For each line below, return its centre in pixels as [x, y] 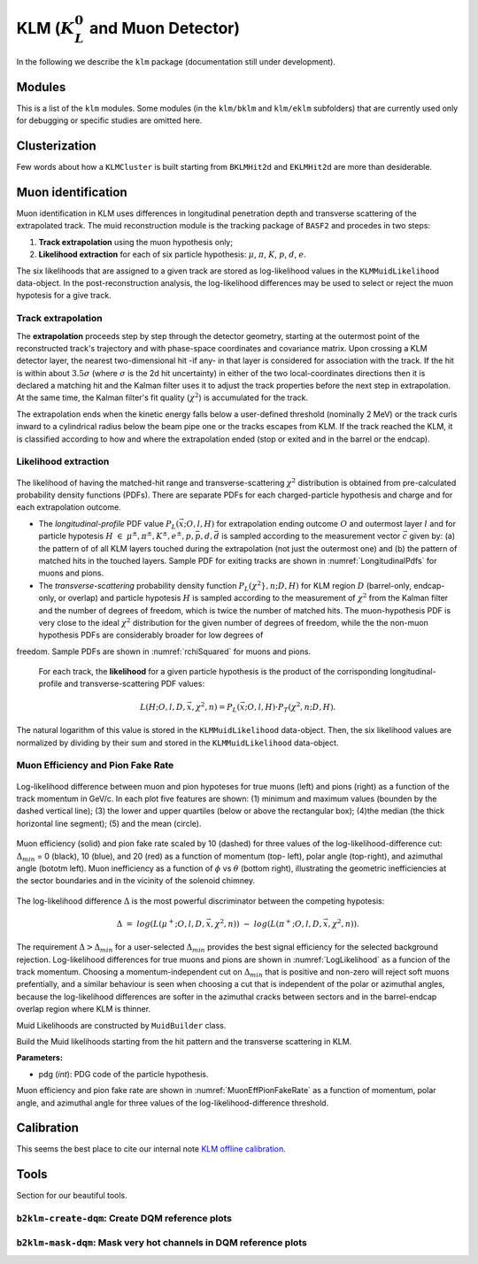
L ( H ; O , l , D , [163, 707]
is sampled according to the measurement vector [311, 536]
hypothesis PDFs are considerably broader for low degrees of [151, 635]
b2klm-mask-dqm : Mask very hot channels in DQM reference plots [162, 1242]
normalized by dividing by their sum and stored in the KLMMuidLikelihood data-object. [177, 743]
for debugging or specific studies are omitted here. [109, 120]
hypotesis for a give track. [64, 296]
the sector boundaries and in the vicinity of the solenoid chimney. [136, 881]
